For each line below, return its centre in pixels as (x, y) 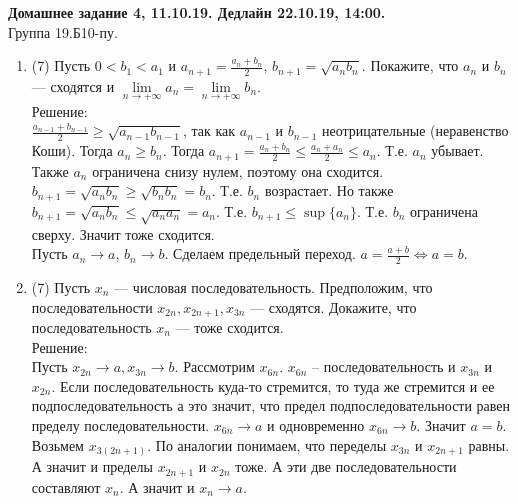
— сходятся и (73, 85)
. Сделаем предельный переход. (260, 253)
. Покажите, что (410, 65)
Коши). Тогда (72, 150)
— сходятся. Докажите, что (333, 306)
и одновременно (316, 424)
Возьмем (57, 444)
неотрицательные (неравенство (415, 130)
